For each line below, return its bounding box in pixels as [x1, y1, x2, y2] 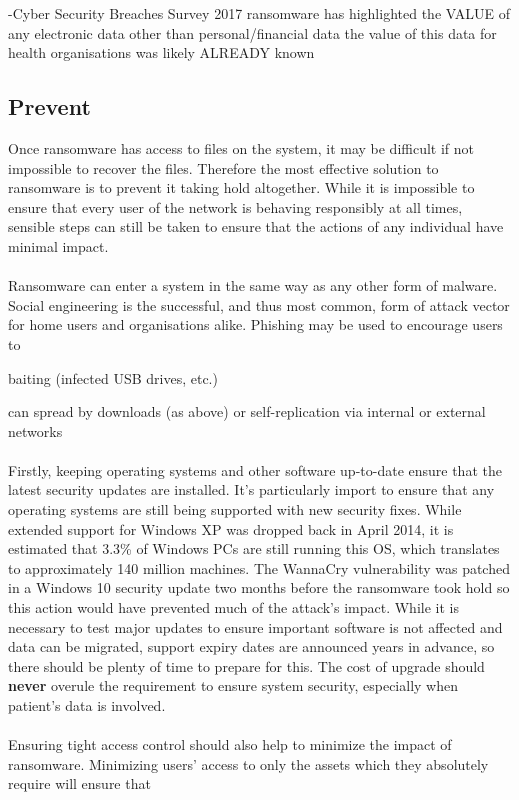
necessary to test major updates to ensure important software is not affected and [8, 616, 503, 637]
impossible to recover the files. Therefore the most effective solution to [8, 157, 439, 178]
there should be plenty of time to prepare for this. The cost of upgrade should [8, 655, 485, 676]
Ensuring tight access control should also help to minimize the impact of [8, 734, 452, 755]
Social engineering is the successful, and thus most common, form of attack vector [8, 294, 510, 315]
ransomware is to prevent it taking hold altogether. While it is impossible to [8, 177, 475, 198]
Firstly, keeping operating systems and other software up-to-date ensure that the [8, 459, 502, 480]
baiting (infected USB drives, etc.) [8, 367, 218, 388]
